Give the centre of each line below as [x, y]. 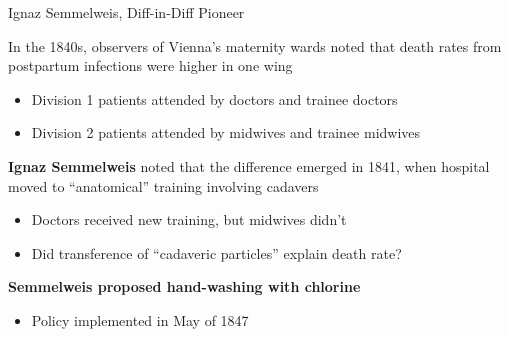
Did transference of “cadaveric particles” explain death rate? [216, 252]
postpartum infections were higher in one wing [150, 65]
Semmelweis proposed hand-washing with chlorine [184, 286]
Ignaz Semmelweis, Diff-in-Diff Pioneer [126, 12]
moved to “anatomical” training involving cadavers [163, 185]
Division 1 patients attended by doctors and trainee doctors [214, 98]
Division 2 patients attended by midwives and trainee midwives [226, 132]
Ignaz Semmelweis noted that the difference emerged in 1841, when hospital [249, 165]
